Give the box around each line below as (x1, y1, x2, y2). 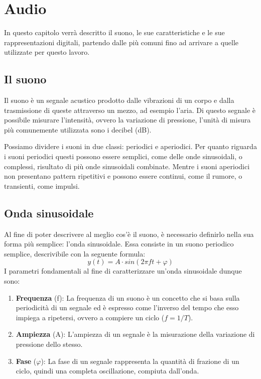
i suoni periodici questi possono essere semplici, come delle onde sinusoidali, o (4, 151, 242, 162)
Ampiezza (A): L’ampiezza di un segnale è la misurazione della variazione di (16, 329, 255, 339)
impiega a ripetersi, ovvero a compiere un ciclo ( (16, 312, 165, 322)
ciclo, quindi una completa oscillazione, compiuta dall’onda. (16, 365, 199, 376)
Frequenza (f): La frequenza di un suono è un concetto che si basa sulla (16, 292, 240, 303)
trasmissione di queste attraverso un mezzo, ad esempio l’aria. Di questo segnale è (4, 104, 256, 115)
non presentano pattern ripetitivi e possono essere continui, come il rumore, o (4, 171, 242, 181)
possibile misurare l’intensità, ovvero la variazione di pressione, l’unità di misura (4, 114, 251, 125)
